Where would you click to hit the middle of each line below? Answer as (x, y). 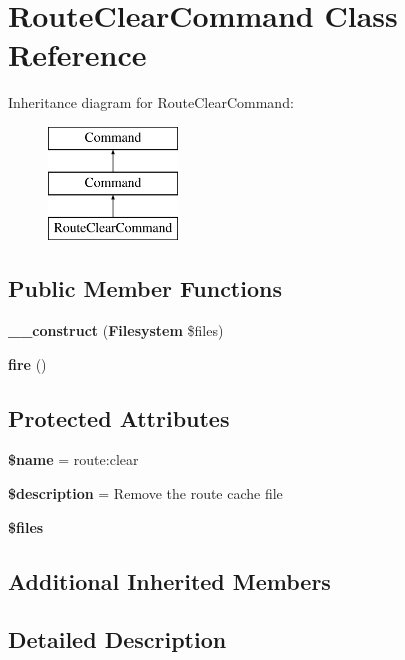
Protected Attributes (119, 417)
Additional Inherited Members (169, 580)
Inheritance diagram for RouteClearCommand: (151, 102)
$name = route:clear (73, 459)
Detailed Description (117, 639)
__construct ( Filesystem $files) (116, 330)
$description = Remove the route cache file (145, 493)
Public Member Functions (145, 288)
